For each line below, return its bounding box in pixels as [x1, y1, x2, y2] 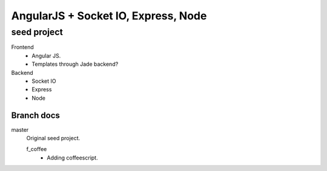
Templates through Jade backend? [31, 60, 119, 68]
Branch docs [11, 110, 61, 120]
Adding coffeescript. [47, 154, 98, 161]
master [11, 126, 29, 133]
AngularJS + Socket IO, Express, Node [11, 9, 207, 22]
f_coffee [26, 146, 47, 153]
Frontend [11, 44, 35, 51]
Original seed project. [26, 135, 81, 142]
